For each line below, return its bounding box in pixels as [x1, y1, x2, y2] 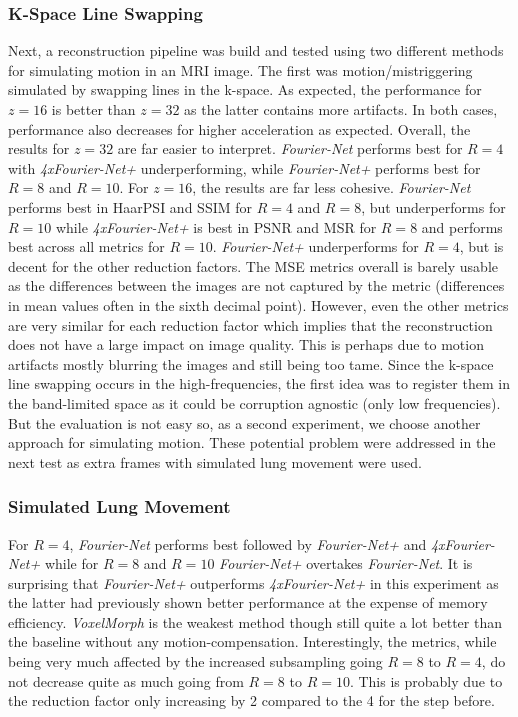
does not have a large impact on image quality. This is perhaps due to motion [8, 334, 484, 355]
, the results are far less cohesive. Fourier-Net [192, 177, 471, 198]
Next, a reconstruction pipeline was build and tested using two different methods [8, 40, 504, 61]
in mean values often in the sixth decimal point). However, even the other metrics [8, 294, 509, 315]
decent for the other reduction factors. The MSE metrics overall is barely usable [8, 255, 498, 276]
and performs [421, 216, 503, 237]
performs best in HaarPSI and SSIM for [8, 196, 252, 217]
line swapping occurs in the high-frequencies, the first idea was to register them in [8, 373, 510, 394]
